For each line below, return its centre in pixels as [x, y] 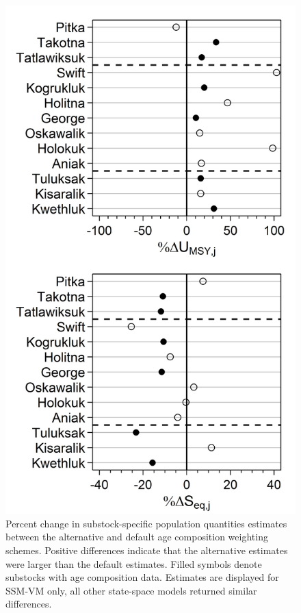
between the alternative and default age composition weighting [137, 537]
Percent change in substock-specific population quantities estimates [146, 523]
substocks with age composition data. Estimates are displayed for [142, 577]
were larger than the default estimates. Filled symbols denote [134, 563]
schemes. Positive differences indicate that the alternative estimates [147, 550]
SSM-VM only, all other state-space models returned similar [131, 590]
